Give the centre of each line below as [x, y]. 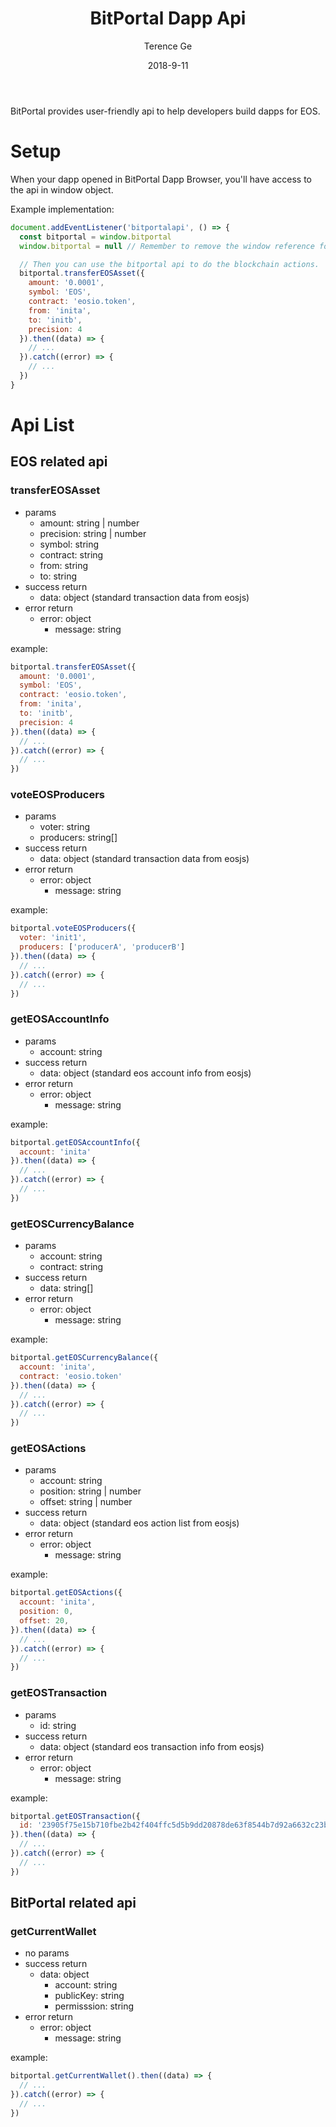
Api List [42, 424]
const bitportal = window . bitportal [95, 237]
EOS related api [59, 462]
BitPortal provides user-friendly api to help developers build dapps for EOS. [165, 111]
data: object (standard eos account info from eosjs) [145, 1073]
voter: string [65, 827]
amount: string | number [89, 523]
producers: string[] [78, 838]
